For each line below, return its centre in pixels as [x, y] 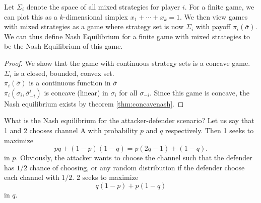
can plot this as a [31, 16]
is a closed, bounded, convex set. [64, 73]
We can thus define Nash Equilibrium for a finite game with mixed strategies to [127, 36]
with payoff [213, 26]
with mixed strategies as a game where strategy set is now [94, 26]
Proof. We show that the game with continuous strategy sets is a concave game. [127, 63]
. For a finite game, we [219, 7]
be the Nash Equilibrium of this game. [63, 46]
